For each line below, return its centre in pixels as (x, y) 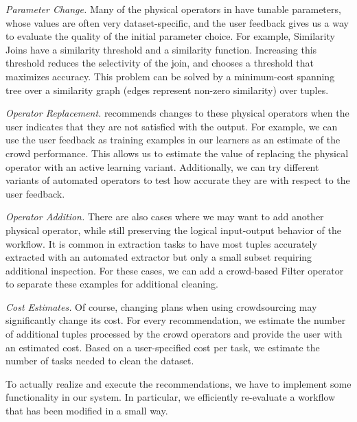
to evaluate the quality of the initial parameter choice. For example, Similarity (170, 36)
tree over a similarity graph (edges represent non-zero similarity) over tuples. (167, 90)
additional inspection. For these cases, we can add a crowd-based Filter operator (175, 270)
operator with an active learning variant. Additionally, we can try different (162, 166)
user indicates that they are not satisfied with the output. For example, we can (172, 126)
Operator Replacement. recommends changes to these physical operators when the (177, 113)
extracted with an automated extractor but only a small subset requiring (159, 257)
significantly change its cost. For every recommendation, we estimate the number (176, 320)
